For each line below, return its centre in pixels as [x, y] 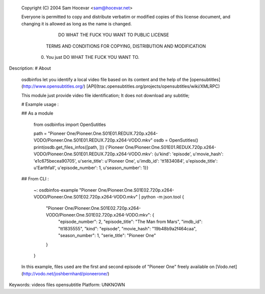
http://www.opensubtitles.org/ [53, 86]
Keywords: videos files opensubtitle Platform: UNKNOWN [67, 285]
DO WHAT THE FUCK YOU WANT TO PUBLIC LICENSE [114, 35]
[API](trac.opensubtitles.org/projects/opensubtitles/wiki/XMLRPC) [153, 86]
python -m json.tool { [163, 197]
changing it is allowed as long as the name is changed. [77, 24]
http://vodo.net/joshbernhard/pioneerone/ [65, 273]
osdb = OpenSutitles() [176, 140]
